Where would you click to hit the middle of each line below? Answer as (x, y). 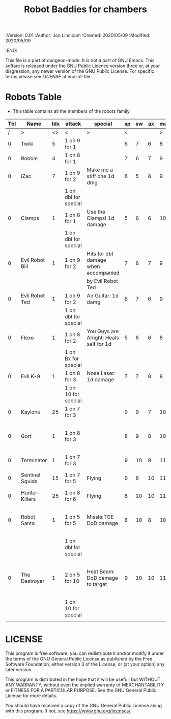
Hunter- (31, 493)
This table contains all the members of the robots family (71, 111)
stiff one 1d (101, 176)
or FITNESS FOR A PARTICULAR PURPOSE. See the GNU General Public (81, 691)
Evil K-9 (31, 376)
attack (73, 124)
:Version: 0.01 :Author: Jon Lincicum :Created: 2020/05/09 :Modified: (78, 35)
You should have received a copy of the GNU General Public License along (83, 706)
